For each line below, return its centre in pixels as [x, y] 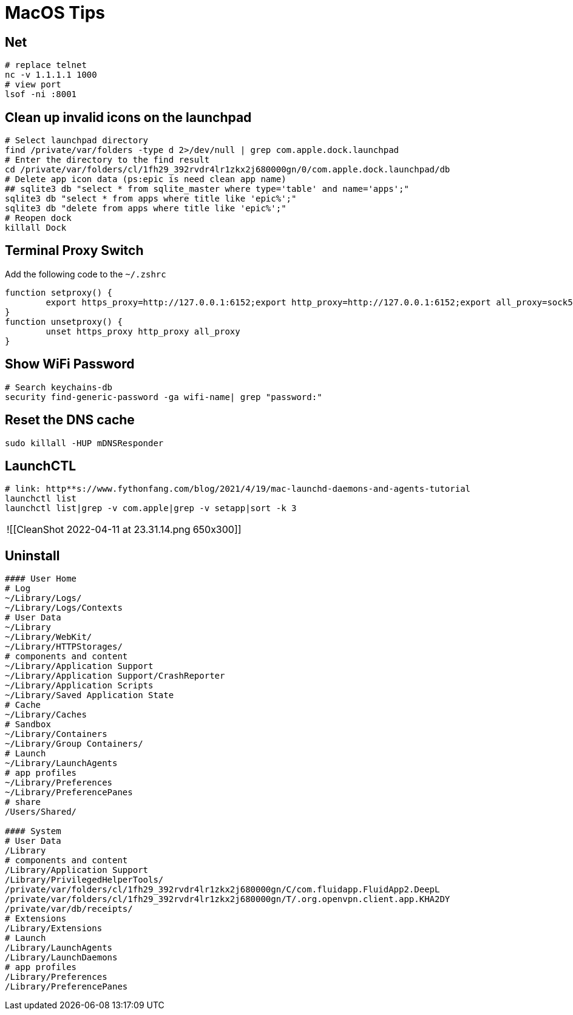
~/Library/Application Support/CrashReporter [115, 676]
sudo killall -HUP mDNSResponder [84, 443]
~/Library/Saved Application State [90, 695]
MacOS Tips [55, 13]
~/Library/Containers [56, 734]
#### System [33, 831]
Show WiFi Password [70, 364]
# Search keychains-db [59, 387]
